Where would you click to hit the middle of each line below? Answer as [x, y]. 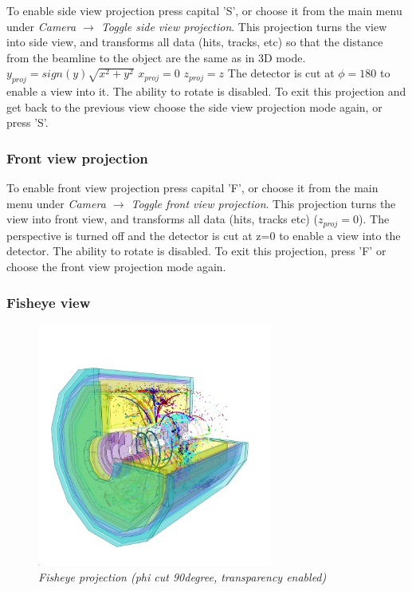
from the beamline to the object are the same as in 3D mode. [156, 57]
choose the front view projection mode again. [116, 266]
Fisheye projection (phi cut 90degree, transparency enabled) [182, 576]
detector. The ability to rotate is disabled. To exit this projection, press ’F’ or [196, 251]
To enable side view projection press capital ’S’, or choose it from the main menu [204, 10]
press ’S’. [27, 122]
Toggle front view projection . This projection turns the [263, 203]
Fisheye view [49, 302]
